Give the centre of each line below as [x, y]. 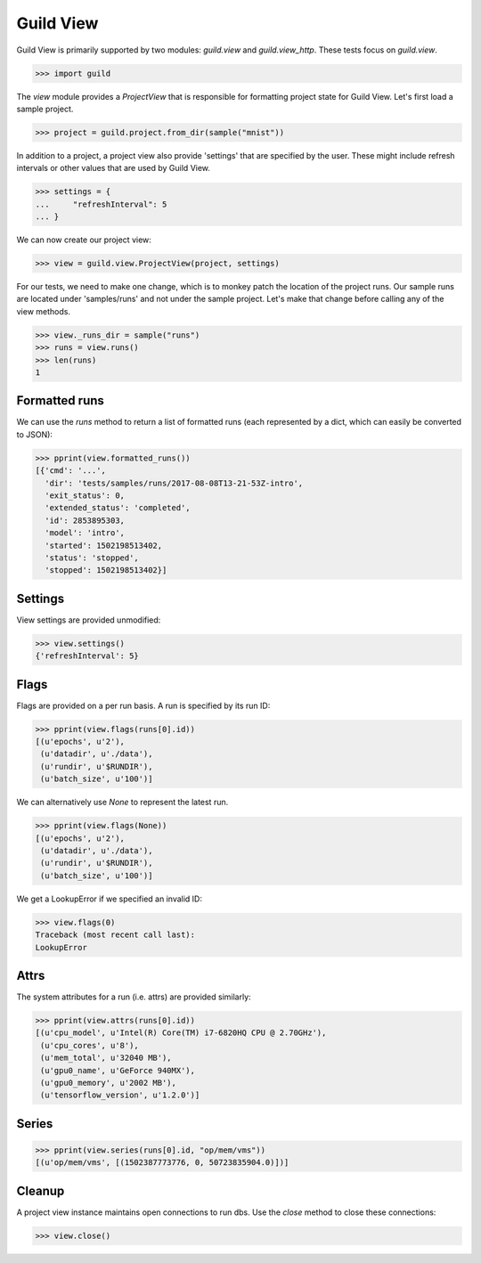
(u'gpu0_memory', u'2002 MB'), [109, 1083]
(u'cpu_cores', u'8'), [90, 1045]
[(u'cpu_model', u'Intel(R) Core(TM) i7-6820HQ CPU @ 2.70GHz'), [181, 1033]
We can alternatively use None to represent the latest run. [122, 803]
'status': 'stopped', [92, 558]
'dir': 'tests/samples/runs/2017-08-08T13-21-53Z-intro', [174, 483]
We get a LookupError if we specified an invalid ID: [109, 899]
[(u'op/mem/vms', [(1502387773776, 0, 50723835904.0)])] [162, 1163]
